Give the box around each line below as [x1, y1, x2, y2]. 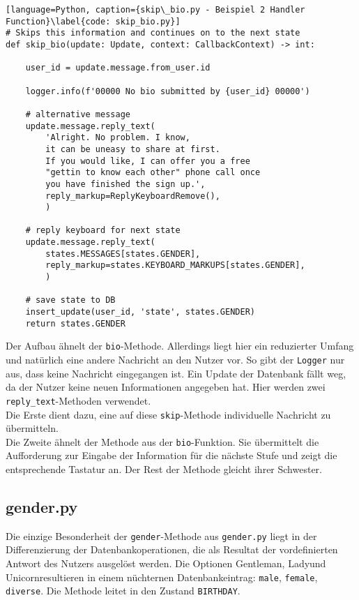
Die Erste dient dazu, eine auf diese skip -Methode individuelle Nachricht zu [6, 407, 331, 421]
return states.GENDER [25, 318, 125, 329]
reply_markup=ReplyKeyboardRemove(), [45, 190, 220, 201]
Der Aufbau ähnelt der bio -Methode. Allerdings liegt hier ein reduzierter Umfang [6, 338, 354, 353]
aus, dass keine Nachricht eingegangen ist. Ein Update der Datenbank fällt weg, [6, 366, 346, 380]
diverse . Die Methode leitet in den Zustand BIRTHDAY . [6, 583, 240, 598]
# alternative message [25, 109, 130, 119]
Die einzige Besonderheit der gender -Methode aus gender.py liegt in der [6, 528, 317, 543]
